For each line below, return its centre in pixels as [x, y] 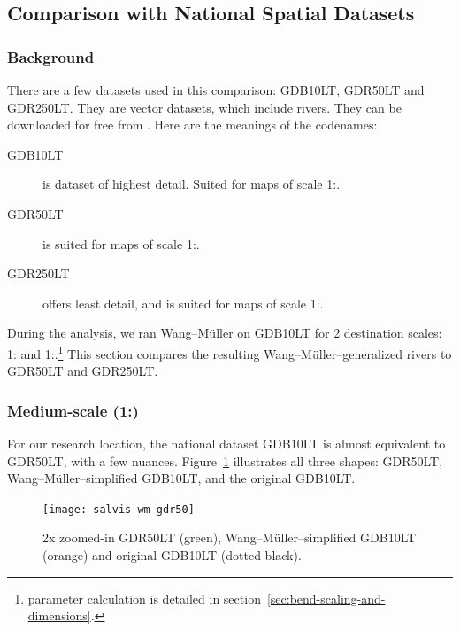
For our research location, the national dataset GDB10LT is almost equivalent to [226, 443]
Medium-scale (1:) [73, 410]
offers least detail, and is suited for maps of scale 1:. [183, 303]
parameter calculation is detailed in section [144, 598]
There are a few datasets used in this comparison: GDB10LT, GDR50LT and [216, 90]
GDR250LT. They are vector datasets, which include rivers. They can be [204, 107]
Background [51, 56]
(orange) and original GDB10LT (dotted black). [172, 555]
